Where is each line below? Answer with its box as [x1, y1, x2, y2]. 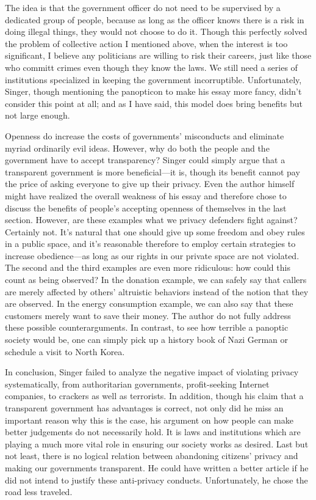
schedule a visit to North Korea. [5, 345, 125, 358]
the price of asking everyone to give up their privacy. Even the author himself [5, 177, 295, 190]
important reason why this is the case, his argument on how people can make [5, 413, 293, 426]
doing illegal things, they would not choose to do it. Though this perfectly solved [5, 25, 307, 38]
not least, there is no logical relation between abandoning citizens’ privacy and [5, 449, 298, 462]
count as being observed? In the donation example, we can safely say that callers [5, 273, 307, 286]
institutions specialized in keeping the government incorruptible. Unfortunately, [5, 73, 302, 86]
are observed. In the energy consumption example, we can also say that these [5, 297, 293, 310]
